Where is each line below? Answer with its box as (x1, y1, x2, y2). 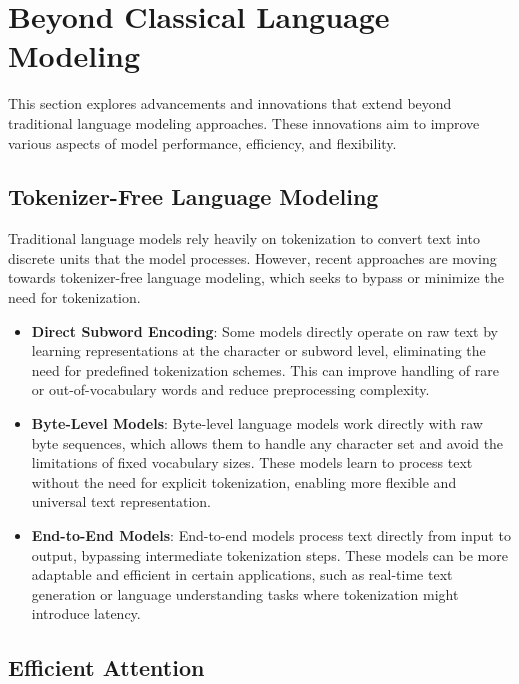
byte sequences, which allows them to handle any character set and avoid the (31, 432, 504, 453)
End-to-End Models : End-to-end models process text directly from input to (31, 525, 511, 546)
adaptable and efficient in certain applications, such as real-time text (31, 564, 453, 585)
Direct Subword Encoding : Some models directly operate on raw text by (31, 320, 499, 341)
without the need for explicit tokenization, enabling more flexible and (31, 471, 457, 492)
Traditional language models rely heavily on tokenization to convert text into (8, 228, 480, 249)
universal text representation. (31, 491, 211, 512)
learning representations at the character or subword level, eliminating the (31, 340, 486, 361)
